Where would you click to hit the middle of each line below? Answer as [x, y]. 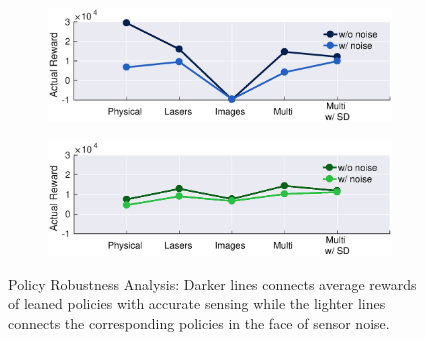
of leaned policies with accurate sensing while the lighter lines [197, 303]
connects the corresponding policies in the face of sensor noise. [199, 322]
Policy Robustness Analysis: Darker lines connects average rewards [212, 283]
